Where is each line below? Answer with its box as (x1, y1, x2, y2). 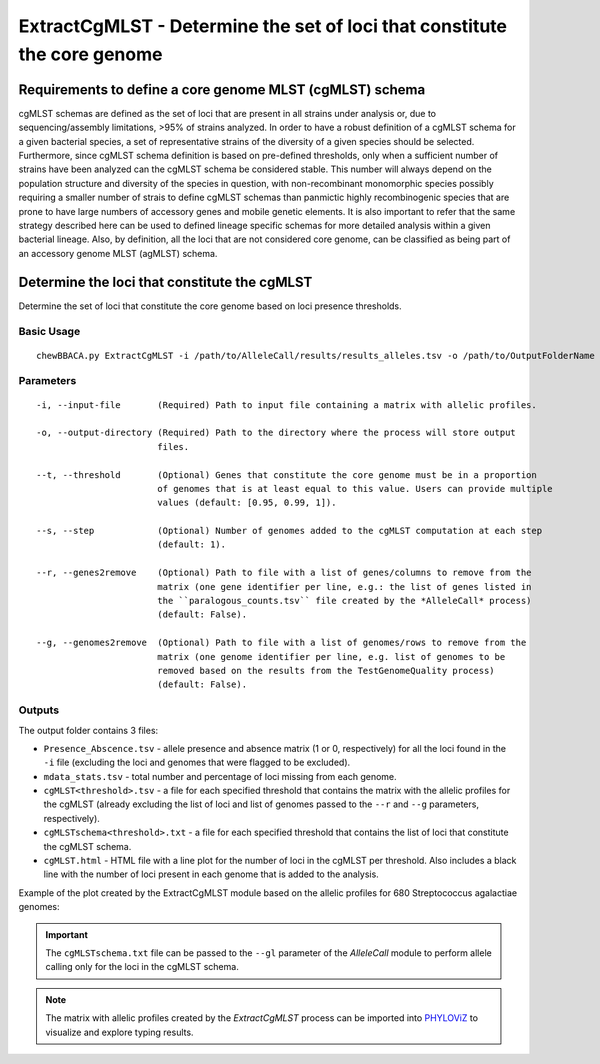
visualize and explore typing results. (45, 1026, 194, 1038)
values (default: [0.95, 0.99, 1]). (156, 497, 337, 509)
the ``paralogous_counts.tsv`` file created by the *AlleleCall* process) (156, 595, 532, 607)
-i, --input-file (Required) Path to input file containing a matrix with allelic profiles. (36, 399, 537, 410)
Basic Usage (18, 325, 81, 339)
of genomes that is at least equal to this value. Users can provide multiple (156, 483, 554, 494)
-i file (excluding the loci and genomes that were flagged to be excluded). (43, 756, 351, 769)
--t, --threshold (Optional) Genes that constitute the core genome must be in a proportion (36, 469, 537, 480)
